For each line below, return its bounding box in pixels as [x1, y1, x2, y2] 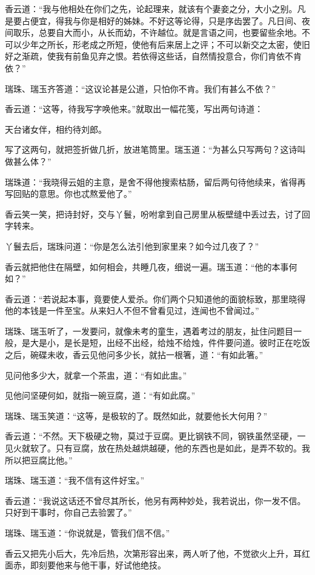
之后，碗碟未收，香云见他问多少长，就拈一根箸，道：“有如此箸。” [5, 348, 264, 361]
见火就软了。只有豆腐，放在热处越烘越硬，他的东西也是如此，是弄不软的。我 [5, 442, 310, 454]
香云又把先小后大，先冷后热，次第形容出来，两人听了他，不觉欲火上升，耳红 [5, 547, 310, 559]
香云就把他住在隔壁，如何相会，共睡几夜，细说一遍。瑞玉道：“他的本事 [5, 260, 289, 273]
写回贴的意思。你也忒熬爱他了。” [5, 187, 132, 200]
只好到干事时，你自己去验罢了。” [5, 506, 132, 519]
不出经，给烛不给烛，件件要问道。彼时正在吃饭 [123, 336, 310, 349]
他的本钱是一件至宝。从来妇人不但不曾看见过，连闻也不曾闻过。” [5, 304, 259, 317]
